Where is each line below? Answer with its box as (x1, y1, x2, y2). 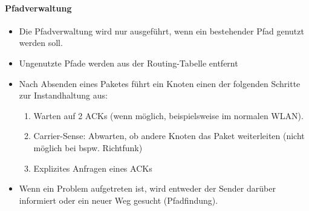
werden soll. (19, 36, 63, 49)
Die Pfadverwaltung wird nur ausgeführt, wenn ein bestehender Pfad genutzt (19, 24, 304, 37)
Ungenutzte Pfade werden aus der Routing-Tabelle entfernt (19, 56, 238, 69)
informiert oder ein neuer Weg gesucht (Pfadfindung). (19, 193, 218, 206)
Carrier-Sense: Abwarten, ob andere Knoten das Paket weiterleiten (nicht (33, 129, 305, 142)
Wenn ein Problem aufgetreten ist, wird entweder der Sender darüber (19, 182, 276, 195)
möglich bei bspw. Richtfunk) (33, 141, 143, 154)
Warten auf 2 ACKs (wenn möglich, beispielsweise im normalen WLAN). (33, 109, 304, 122)
